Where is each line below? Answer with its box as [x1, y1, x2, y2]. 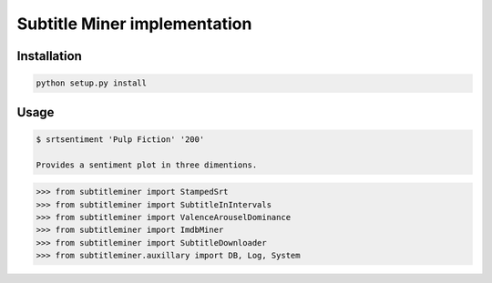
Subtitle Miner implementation [16, 14, 252, 34]
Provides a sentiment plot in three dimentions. [36, 159, 258, 170]
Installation [16, 48, 82, 64]
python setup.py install [36, 78, 148, 88]
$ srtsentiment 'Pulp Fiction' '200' [36, 134, 205, 145]
